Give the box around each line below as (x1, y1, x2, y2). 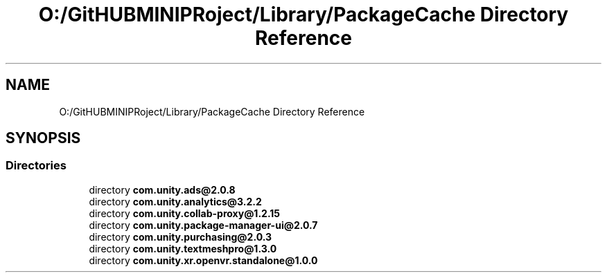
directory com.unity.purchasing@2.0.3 (89, 230, 272, 243)
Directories (6, 158, 67, 173)
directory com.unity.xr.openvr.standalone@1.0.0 (89, 254, 318, 266)
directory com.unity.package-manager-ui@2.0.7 (89, 219, 318, 231)
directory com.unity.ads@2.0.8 (89, 183, 236, 196)
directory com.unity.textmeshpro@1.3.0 (89, 242, 277, 254)
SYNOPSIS (6, 129, 81, 147)
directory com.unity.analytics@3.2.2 (89, 195, 262, 207)
